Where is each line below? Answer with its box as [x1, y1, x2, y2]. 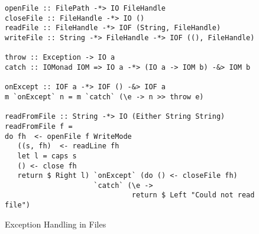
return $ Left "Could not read [131, 191, 255, 200]
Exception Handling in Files [5, 217, 106, 230]
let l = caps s [17, 151, 77, 160]
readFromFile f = [5, 122, 73, 131]
